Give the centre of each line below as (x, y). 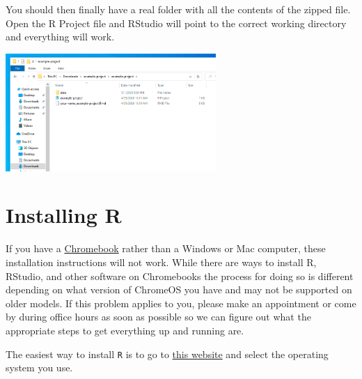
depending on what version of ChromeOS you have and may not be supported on (179, 289)
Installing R (64, 215)
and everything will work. (60, 37)
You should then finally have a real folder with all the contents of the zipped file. (178, 9)
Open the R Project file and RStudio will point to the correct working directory (176, 23)
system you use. (39, 368)
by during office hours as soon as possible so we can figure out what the (158, 317)
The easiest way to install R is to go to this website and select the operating (167, 354)
